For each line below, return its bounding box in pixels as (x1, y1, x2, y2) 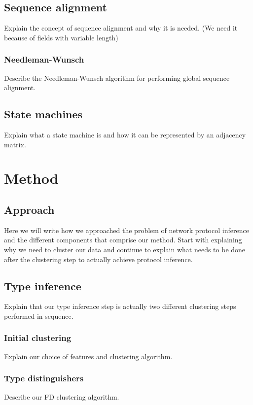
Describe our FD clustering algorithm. (4, 391, 119, 402)
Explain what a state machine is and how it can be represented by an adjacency (4, 130, 246, 139)
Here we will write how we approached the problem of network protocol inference (4, 225, 249, 235)
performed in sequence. (4, 310, 73, 321)
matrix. (4, 139, 26, 149)
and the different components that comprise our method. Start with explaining (4, 235, 242, 245)
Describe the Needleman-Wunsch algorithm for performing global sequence (4, 72, 230, 83)
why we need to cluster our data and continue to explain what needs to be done (4, 244, 246, 254)
